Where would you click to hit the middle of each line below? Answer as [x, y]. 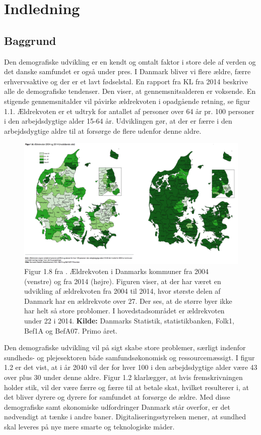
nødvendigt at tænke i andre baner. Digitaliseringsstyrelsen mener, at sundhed [125, 417]
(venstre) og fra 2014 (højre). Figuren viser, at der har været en [123, 281]
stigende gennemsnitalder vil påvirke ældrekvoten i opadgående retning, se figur [127, 101]
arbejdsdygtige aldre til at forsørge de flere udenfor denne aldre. [103, 130]
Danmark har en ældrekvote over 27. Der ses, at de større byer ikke [128, 301]
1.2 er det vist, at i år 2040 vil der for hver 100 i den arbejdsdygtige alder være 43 [131, 367]
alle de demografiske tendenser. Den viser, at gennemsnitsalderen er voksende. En [130, 91]
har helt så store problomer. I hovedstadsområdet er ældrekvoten [124, 311]
